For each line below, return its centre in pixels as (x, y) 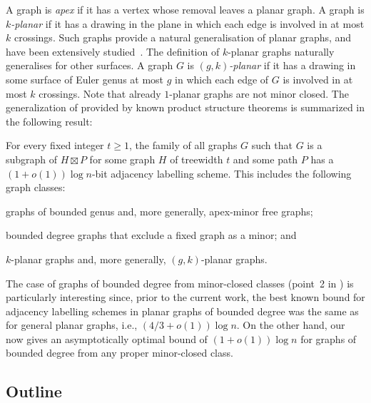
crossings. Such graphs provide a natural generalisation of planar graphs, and (183, 37)
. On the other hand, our (291, 325)
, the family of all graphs (183, 145)
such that (272, 145)
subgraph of (32, 159)
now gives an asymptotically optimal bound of (107, 338)
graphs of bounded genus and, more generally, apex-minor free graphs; (159, 211)
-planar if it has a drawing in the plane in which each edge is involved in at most (188, 23)
